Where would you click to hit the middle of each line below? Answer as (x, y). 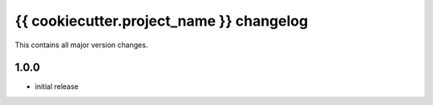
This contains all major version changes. (81, 45)
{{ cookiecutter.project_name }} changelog (162, 21)
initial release (57, 87)
